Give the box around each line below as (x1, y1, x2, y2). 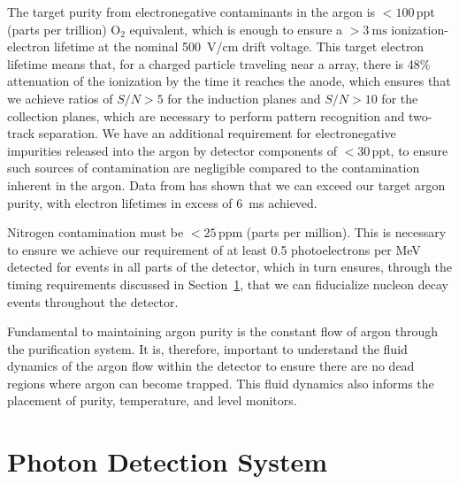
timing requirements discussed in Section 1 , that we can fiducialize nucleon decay (7, 274, 448, 293)
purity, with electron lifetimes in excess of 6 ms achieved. (7, 193, 317, 211)
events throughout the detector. (7, 292, 179, 311)
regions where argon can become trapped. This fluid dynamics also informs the (7, 373, 434, 392)
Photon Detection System (7, 443, 328, 480)
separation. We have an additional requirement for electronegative (38, 124, 396, 142)
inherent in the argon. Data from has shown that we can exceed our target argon (7, 175, 446, 194)
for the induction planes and (167, 88, 321, 107)
